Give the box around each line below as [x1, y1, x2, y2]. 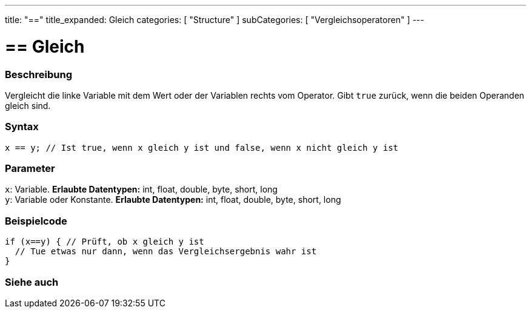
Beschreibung [5, 68, 73, 81]
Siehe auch [5, 275, 59, 288]
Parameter [5, 162, 55, 174]
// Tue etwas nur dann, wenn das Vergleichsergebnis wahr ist [15, 246, 317, 257]
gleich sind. [5, 100, 51, 111]
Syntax [5, 120, 39, 133]
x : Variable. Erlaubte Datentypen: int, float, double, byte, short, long [5, 184, 278, 195]
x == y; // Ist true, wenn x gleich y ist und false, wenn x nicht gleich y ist [5, 142, 399, 153]
